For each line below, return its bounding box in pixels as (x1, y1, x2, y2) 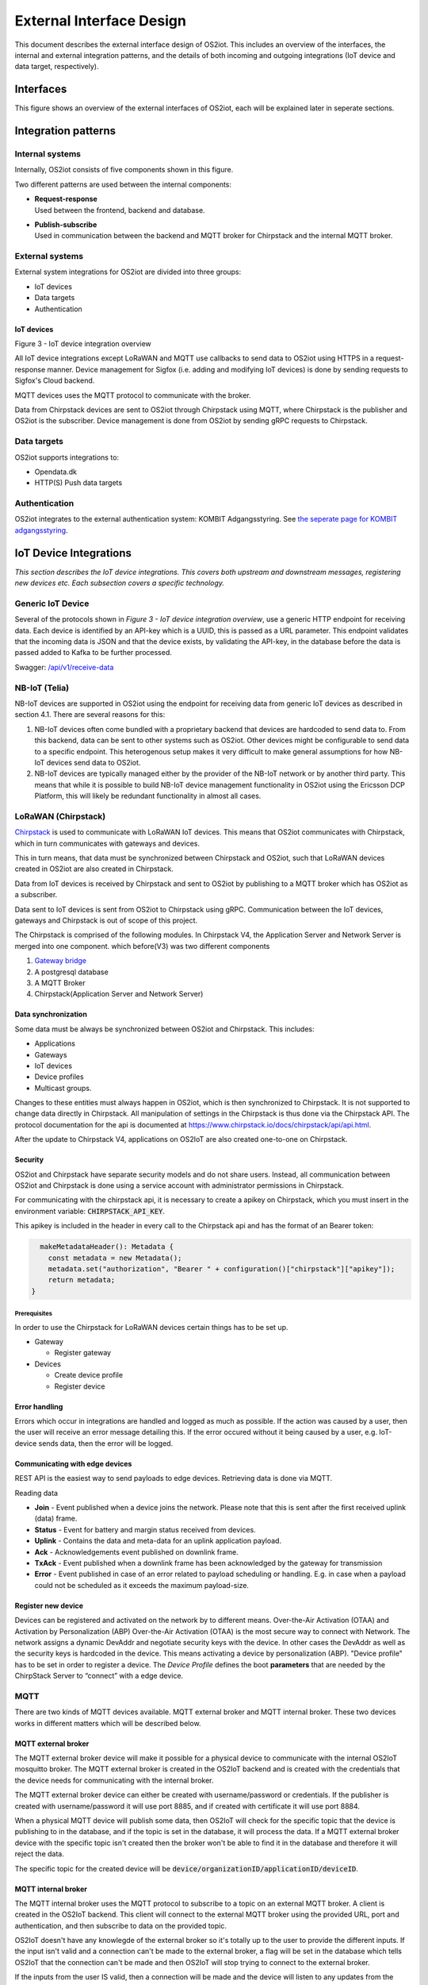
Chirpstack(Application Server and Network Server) (34, 989, 204, 999)
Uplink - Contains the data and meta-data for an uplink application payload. (34, 1536, 281, 1546)
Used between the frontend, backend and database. (34, 205, 205, 214)
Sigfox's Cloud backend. (14, 376, 95, 385)
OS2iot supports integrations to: (14, 453, 119, 462)
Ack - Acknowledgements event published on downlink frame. (34, 1547, 239, 1556)
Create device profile (54, 1370, 123, 1380)
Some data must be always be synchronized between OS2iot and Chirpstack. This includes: (14, 1024, 315, 1034)
